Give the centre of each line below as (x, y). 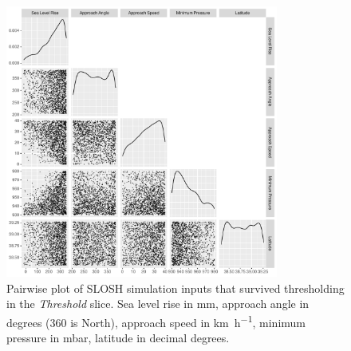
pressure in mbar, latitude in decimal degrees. (118, 338)
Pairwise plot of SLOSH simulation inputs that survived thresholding (175, 288)
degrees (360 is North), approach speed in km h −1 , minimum (156, 321)
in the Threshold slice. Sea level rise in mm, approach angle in (158, 304)
